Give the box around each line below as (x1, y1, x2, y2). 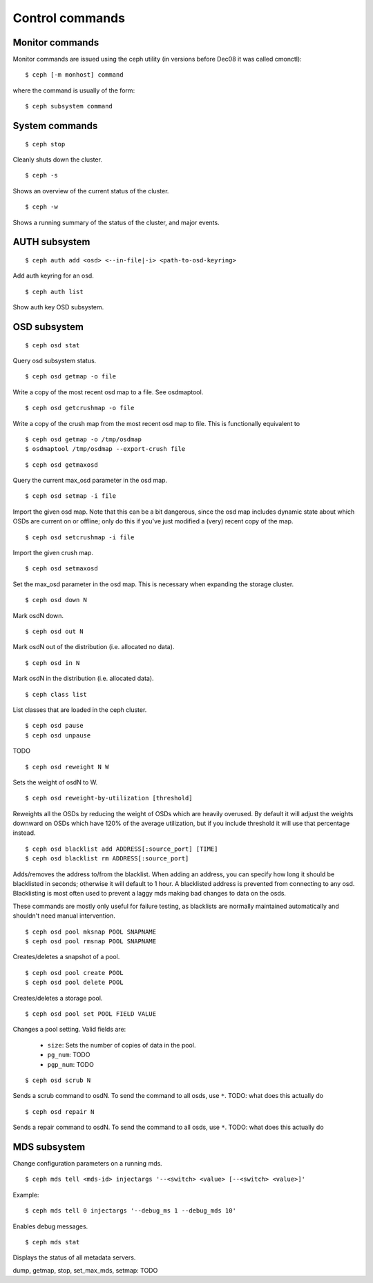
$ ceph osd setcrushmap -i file (25, 533, 135, 541)
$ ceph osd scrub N (25, 1076, 91, 1084)
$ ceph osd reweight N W (25, 763, 109, 771)
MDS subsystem (12, 1141, 86, 1152)
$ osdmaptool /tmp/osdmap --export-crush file (25, 445, 186, 453)
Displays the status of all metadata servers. (12, 1253, 136, 1262)
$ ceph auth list (25, 287, 84, 296)
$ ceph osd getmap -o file (25, 373, 117, 380)
